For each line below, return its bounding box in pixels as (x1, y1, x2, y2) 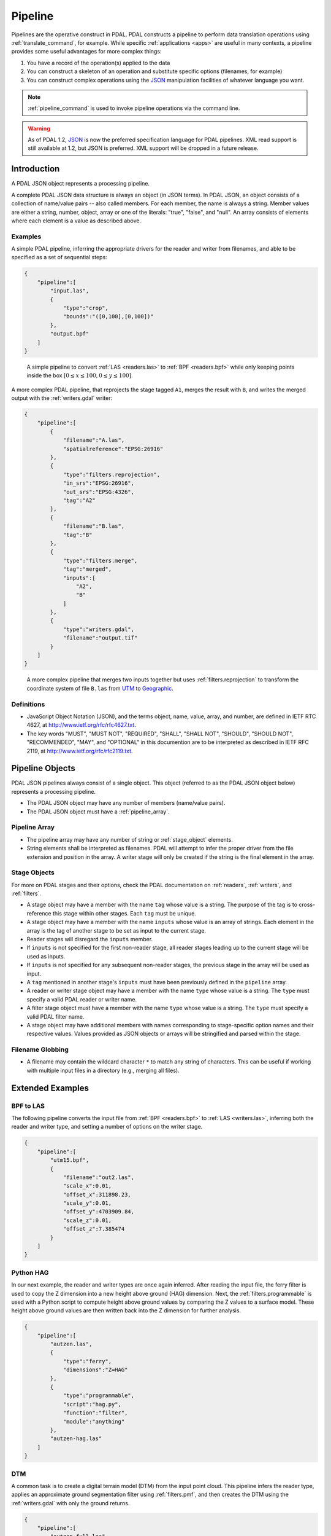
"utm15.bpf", (50, 1157, 89, 1164)
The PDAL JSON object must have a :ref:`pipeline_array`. (26, 808, 170, 815)
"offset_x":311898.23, (63, 1191, 131, 1198)
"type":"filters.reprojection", (63, 471, 161, 478)
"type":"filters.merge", (63, 557, 138, 564)
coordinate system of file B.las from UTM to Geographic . (26, 684, 174, 692)
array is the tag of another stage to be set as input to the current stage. (26, 927, 207, 934)
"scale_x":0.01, (63, 1183, 112, 1189)
